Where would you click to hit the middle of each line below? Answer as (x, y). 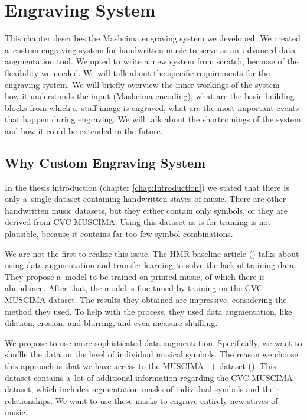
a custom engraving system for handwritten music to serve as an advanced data (150, 49)
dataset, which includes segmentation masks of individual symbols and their (142, 389)
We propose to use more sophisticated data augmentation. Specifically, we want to (153, 342)
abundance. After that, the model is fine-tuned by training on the (123, 288)
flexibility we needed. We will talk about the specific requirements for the (138, 72)
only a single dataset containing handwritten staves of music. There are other (146, 199)
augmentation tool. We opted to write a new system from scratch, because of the (152, 61)
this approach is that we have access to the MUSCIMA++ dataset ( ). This (141, 365)
